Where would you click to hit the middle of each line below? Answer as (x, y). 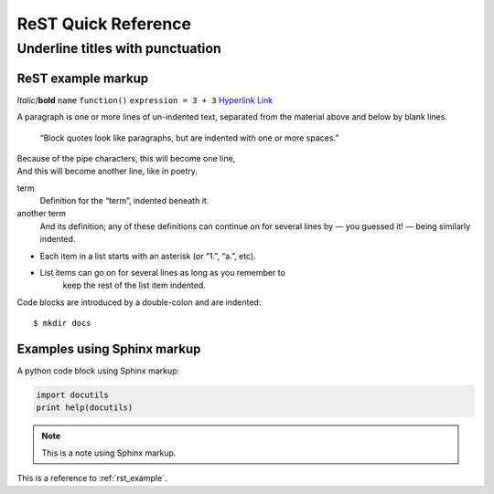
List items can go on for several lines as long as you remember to (162, 273)
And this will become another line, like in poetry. (107, 171)
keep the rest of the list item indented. (134, 285)
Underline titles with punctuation (119, 48)
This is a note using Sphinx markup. (109, 453)
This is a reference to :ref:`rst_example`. (92, 478)
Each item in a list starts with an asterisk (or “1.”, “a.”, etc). (148, 256)
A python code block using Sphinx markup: (98, 371)
